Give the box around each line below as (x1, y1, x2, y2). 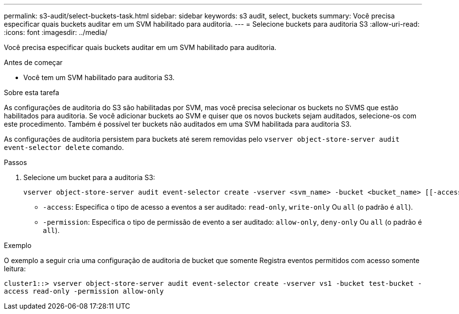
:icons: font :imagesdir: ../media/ (4, 28, 107, 36)
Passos (4, 158, 27, 166)
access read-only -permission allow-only (4, 287, 164, 295)
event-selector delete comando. (4, 143, 124, 151)
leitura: (4, 264, 26, 273)
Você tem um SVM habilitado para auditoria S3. (23, 73, 175, 82)
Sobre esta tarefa (4, 88, 59, 97)
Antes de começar (4, 58, 63, 66)
